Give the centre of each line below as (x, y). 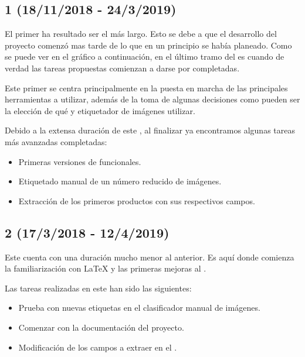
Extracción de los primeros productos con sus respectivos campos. (137, 200)
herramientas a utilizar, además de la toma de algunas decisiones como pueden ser (152, 99)
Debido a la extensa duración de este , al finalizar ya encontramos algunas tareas (150, 130)
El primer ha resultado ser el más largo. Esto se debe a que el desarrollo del (141, 34)
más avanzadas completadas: (56, 141)
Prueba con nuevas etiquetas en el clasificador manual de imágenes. (139, 308)
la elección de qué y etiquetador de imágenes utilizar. (100, 110)
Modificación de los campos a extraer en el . (98, 347)
